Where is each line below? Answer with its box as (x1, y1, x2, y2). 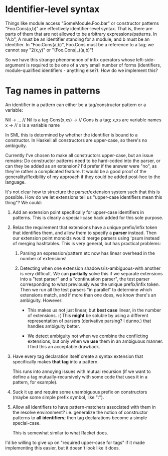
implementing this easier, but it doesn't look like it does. (5, 444, 120, 451)
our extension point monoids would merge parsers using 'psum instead (12, 235, 160, 241)
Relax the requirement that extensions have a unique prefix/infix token (12, 224, 157, 230)
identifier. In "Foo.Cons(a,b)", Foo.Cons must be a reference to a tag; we (5, 41, 154, 47)
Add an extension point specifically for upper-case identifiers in (12, 209, 144, 215)
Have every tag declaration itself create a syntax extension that (12, 353, 143, 359)
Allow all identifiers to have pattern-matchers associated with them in (12, 404, 156, 410)
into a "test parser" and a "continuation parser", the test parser (20, 276, 150, 282)
